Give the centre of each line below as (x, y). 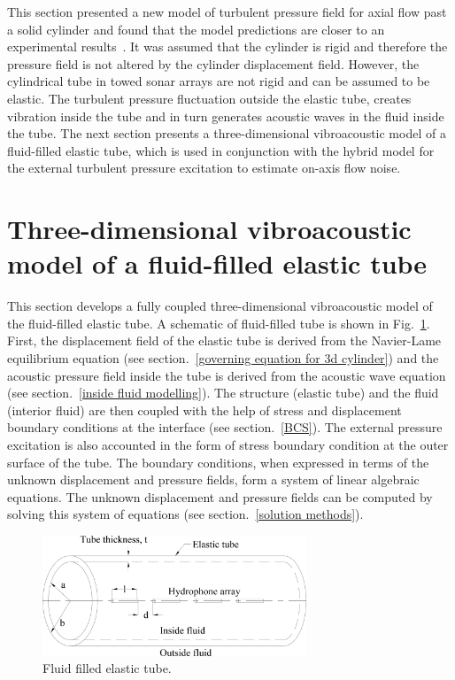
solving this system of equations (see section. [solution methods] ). (185, 514)
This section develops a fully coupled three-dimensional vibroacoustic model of (220, 306)
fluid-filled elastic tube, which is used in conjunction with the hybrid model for (221, 150)
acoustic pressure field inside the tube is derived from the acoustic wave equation (227, 375)
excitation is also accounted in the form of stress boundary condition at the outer (228, 444)
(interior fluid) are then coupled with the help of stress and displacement (204, 410)
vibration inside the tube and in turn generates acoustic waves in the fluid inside (226, 116)
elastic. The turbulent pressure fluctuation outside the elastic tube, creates (209, 98)
